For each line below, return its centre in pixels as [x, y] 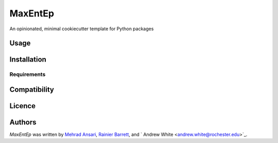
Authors [23, 122]
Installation [28, 60]
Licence [23, 106]
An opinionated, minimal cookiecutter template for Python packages [82, 29]
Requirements [28, 74]
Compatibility [32, 89]
